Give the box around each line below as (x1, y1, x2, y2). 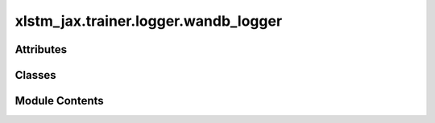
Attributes (14, 43, 68, 56)
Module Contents (14, 94, 104, 108)
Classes (14, 68, 56, 82)
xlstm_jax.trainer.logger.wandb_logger (14, 12, 283, 30)
